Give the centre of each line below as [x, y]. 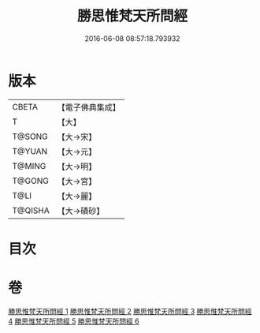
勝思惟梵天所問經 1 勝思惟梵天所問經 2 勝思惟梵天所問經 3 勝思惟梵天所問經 [130, 311]
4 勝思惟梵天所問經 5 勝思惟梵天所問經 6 [74, 321]
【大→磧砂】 [81, 211]
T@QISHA [31, 210]
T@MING [29, 166]
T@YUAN [30, 151]
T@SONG [30, 137]
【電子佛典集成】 [89, 107]
